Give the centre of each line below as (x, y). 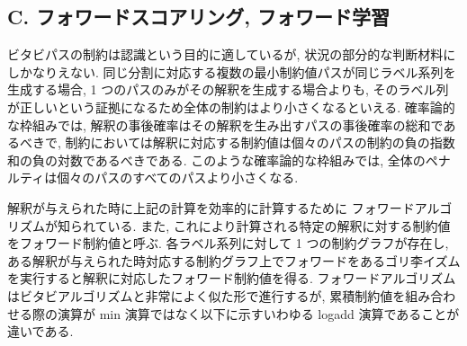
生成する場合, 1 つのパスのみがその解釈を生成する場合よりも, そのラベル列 (228, 89)
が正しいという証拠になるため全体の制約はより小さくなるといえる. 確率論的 (231, 106)
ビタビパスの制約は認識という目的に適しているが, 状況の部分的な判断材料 (225, 54)
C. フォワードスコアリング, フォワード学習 (198, 17)
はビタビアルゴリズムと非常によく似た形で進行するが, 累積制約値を (207, 295)
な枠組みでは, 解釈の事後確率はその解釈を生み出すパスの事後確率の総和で (225, 124)
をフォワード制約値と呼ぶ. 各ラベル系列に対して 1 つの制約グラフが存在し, (228, 243)
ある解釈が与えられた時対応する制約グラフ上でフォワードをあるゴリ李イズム (234, 260)
